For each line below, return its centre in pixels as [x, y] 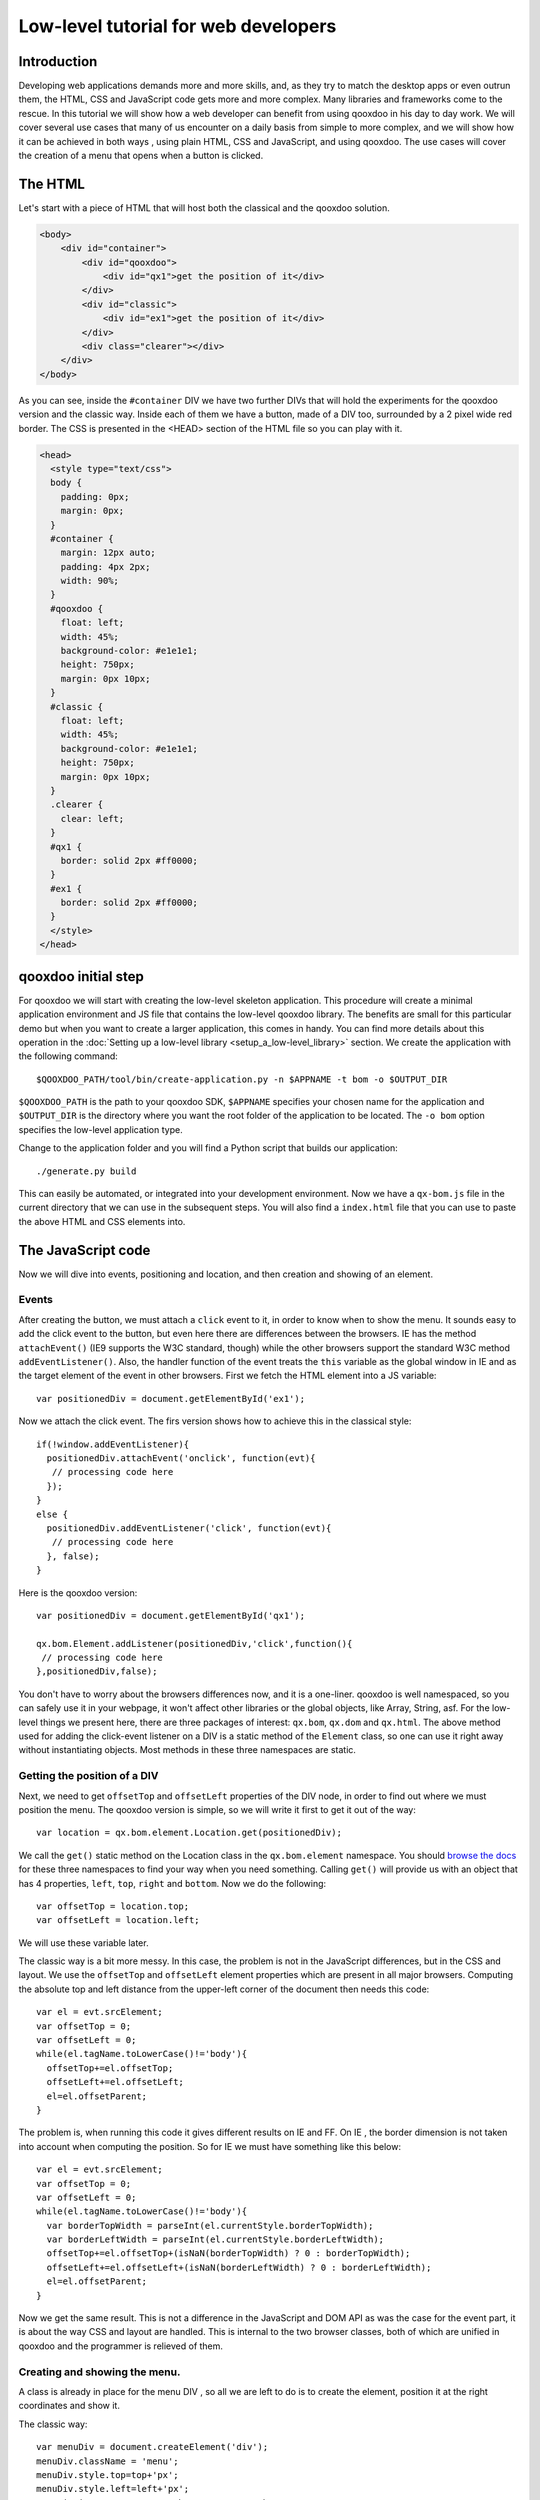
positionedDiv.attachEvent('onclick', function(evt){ [181, 1458]
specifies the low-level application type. [101, 1129]
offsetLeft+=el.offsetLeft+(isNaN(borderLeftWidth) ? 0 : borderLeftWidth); [239, 2267]
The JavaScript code [84, 1250]
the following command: [68, 1056]
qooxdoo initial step [81, 976]
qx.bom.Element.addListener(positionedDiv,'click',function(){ [194, 1643]
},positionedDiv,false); [97, 1671]
